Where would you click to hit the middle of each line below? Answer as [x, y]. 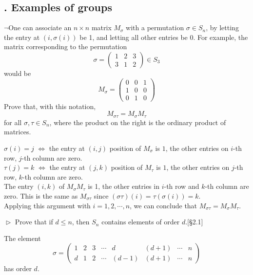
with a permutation [155, 27]
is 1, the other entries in [124, 186]
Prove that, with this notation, [50, 106]
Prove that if [34, 222]
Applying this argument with [47, 205]
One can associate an [40, 27]
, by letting [222, 27]
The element [22, 238]
